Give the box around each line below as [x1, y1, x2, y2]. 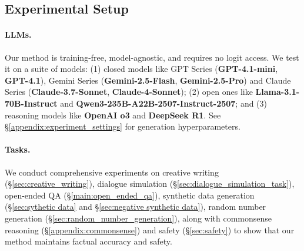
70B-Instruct [5, 97, 58, 109]
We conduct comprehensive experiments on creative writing [5, 166, 219, 178]
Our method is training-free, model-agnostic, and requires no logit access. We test [5, 51, 299, 63]
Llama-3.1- [255, 85, 300, 98]
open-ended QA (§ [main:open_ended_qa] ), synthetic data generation [5, 189, 255, 201]
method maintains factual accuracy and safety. [5, 235, 172, 247]
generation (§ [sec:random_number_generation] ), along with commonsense [5, 212, 272, 224]
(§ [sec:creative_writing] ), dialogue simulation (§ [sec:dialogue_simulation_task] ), [5, 177, 295, 190]
